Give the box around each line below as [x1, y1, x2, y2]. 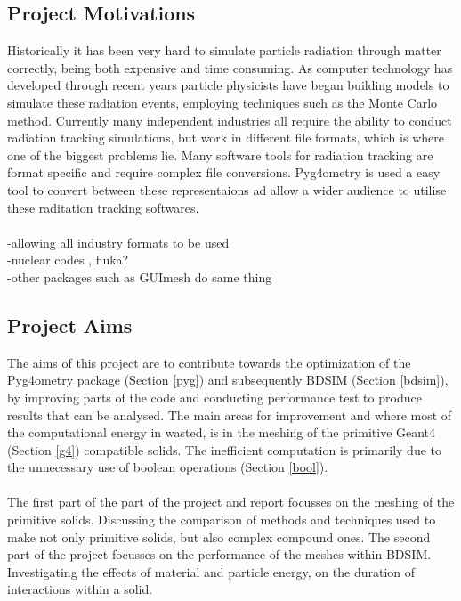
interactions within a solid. [7, 580, 153, 598]
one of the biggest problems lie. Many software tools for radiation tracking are [7, 145, 433, 164]
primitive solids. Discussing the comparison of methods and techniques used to [7, 510, 436, 529]
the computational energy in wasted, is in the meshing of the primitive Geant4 [7, 423, 436, 442]
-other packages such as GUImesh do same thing [7, 267, 272, 286]
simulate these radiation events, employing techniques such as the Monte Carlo [7, 93, 438, 111]
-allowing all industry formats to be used [7, 232, 230, 251]
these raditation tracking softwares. [7, 198, 199, 216]
